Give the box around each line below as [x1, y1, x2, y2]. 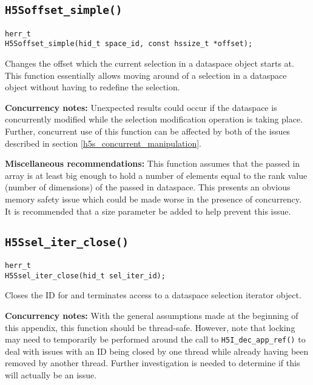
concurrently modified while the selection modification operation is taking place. [5, 113, 303, 126]
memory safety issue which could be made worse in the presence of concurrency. [5, 193, 301, 206]
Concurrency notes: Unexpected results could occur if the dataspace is [5, 101, 277, 113]
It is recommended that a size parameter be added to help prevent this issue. [5, 204, 291, 217]
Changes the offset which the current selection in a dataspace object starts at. [5, 57, 294, 70]
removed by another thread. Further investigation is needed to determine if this [5, 357, 300, 369]
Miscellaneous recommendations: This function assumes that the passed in [5, 157, 300, 170]
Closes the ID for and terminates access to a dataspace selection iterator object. [5, 289, 301, 301]
